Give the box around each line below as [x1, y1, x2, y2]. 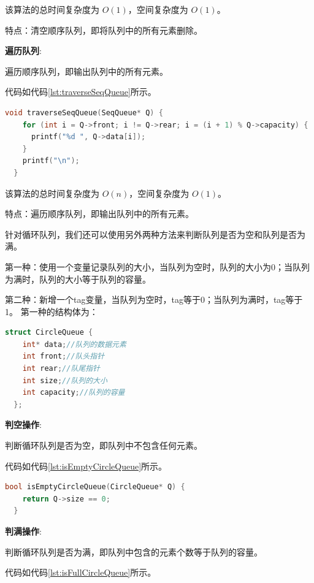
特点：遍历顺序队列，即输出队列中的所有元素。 [5, 207, 194, 220]
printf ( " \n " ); [22, 156, 80, 166]
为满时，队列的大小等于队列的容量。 [5, 272, 151, 285]
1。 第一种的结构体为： [5, 305, 98, 318]
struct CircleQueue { [5, 328, 93, 337]
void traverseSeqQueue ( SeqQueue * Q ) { [5, 108, 163, 117]
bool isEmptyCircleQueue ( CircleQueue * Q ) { [5, 482, 185, 492]
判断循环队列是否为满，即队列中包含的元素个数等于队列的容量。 [5, 545, 262, 558]
